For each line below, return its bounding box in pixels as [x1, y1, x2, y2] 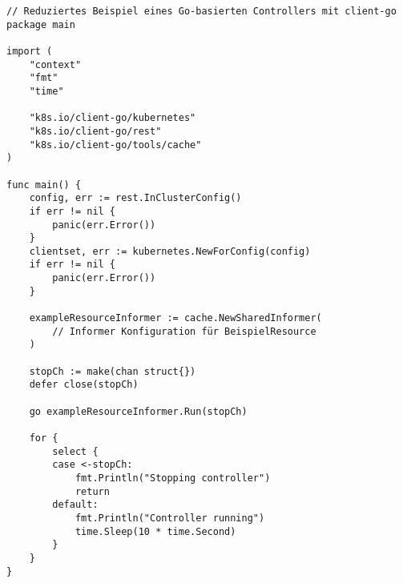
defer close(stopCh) [29, 379, 139, 391]
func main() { [6, 179, 82, 191]
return [75, 485, 110, 497]
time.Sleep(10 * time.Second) [75, 525, 236, 537]
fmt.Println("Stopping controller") [75, 472, 271, 484]
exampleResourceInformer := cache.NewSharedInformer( [29, 312, 322, 324]
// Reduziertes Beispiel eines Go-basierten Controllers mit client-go [6, 6, 397, 17]
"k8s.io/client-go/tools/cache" [29, 139, 202, 151]
